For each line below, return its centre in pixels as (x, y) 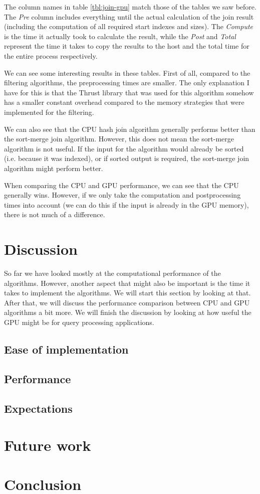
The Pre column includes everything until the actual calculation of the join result (129, 16)
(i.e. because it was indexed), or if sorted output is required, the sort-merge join (127, 158)
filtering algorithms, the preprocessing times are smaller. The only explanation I (127, 83)
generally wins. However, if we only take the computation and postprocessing (122, 195)
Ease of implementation (66, 349)
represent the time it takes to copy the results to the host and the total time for (127, 46)
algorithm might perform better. (54, 168)
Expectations (38, 408)
